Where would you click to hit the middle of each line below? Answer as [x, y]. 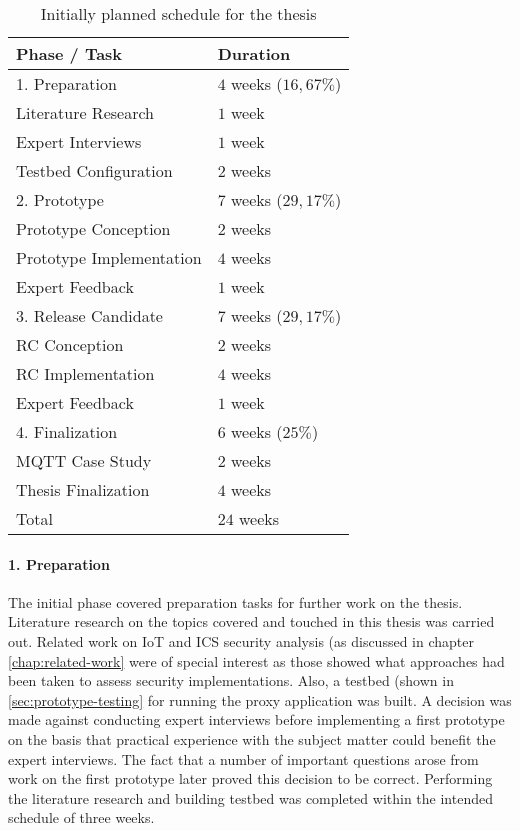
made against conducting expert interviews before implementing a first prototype [256, 719]
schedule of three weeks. [81, 817]
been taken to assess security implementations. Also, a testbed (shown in [231, 680]
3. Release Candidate [89, 315]
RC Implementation [85, 373]
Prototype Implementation [109, 257]
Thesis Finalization [83, 489]
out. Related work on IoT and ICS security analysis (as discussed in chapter [241, 640]
